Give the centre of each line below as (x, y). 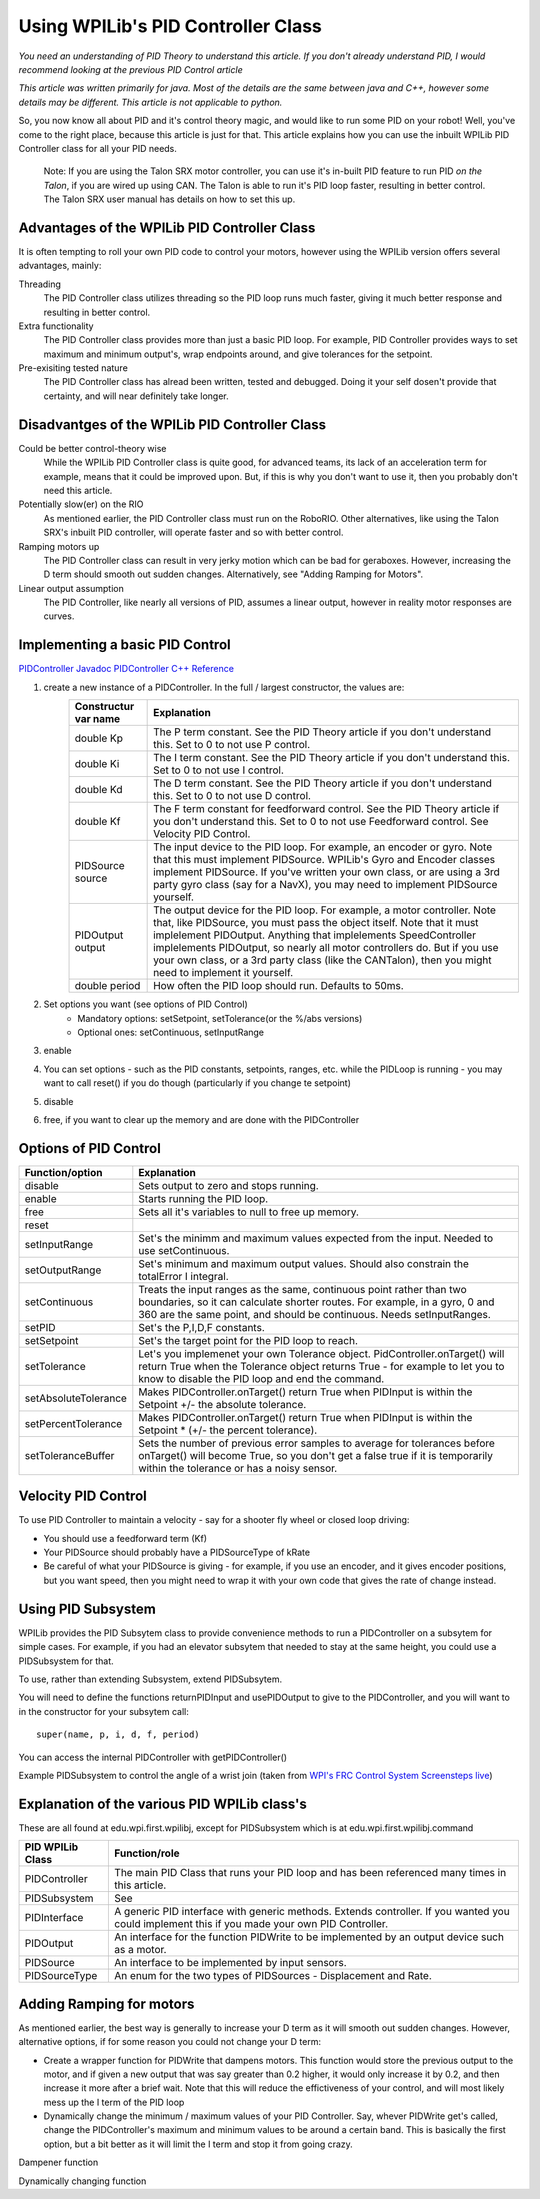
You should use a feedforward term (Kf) (125, 1538)
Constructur (104, 707)
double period (107, 986)
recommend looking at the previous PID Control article (131, 69)
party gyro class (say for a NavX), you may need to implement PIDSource (325, 885)
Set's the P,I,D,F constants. (201, 1327)
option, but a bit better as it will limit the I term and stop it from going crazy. (198, 2144)
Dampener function (58, 2162)
